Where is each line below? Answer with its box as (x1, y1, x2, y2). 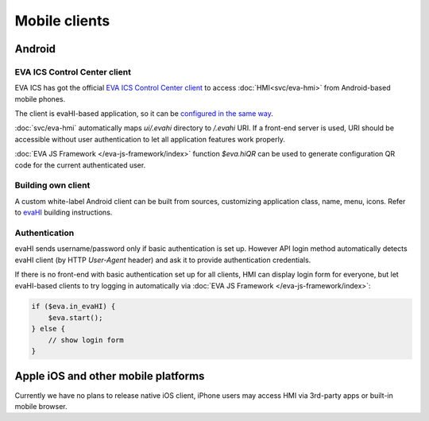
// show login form (48, 335, 125, 345)
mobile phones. (14, 94, 66, 103)
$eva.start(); (48, 313, 103, 322)
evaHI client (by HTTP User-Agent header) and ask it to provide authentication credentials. (14, 255, 311, 265)
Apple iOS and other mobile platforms (14, 369, 205, 383)
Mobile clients (14, 12, 110, 29)
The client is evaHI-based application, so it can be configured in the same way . (14, 109, 273, 118)
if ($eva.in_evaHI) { (31, 302, 116, 311)
